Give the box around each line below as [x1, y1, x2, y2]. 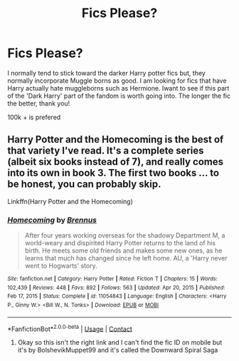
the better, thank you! [7, 98, 70, 108]
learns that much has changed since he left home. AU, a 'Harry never [24, 254, 228, 263]
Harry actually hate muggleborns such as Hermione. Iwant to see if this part [7, 83, 230, 92]
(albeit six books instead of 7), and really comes [7, 156, 224, 168]
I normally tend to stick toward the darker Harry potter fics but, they [7, 68, 206, 77]
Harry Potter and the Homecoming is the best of [7, 133, 224, 146]
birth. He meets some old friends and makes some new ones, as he [24, 246, 223, 255]
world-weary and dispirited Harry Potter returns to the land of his [24, 239, 216, 248]
